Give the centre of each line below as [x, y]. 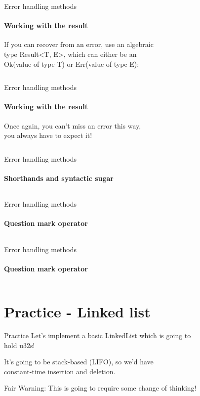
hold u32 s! [20, 345]
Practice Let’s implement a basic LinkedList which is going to [98, 335]
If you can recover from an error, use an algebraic [79, 44]
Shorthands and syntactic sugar [59, 178]
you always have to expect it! [48, 135]
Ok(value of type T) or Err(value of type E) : [72, 64]
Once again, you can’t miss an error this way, [73, 125]
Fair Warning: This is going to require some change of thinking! [100, 388]
